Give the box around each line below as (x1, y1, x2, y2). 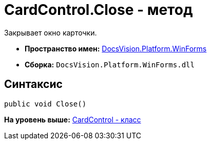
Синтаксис (4, 78, 63, 91)
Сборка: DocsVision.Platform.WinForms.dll (25, 60, 195, 69)
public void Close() (4, 99, 87, 108)
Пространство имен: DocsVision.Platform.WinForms (25, 44, 207, 53)
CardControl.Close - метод (4, 1, 193, 19)
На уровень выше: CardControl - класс (4, 115, 141, 124)
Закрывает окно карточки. (4, 28, 97, 37)
